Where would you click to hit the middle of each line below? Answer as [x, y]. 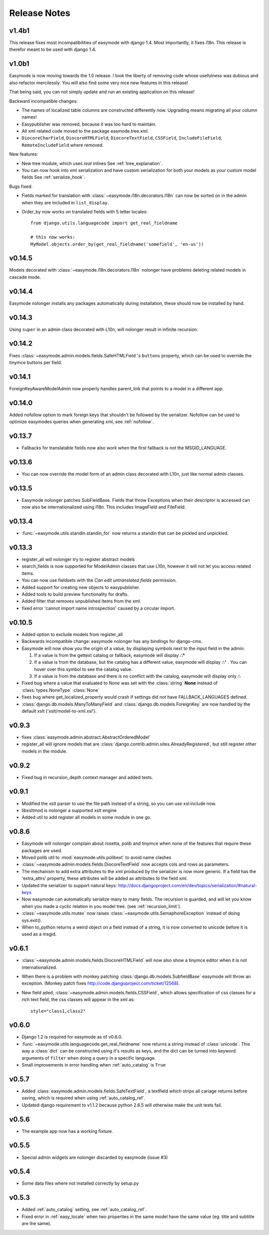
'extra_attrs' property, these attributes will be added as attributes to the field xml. [105, 878]
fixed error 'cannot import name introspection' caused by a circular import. [98, 608]
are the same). [37, 1224]
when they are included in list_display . [65, 202]
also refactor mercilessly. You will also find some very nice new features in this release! [99, 83]
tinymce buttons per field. [36, 362]
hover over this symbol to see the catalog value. [83, 669]
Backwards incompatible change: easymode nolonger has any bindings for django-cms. [112, 641]
